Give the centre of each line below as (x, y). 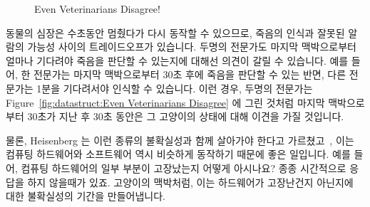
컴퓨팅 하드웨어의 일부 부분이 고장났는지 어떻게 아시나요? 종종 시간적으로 (184, 168)
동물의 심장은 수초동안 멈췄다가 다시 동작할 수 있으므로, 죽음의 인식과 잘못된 (175, 32)
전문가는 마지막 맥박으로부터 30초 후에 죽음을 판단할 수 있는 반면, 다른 (190, 74)
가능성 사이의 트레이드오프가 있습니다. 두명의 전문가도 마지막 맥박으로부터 (192, 47)
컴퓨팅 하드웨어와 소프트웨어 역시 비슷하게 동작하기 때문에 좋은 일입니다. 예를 (178, 154)
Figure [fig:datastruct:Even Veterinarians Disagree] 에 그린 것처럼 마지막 (165, 102)
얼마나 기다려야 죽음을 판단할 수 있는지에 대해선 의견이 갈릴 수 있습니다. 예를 (177, 60)
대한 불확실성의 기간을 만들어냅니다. (86, 196)
